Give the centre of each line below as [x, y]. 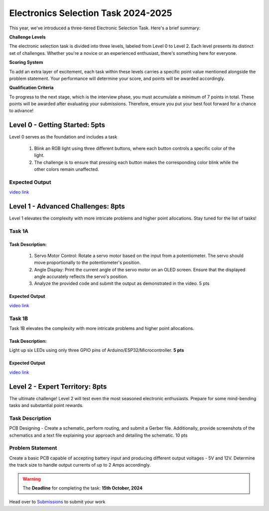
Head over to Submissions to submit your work [57, 502]
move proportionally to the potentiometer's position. [87, 262]
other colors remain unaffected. [67, 169]
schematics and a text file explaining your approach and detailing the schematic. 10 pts [98, 435]
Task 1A [19, 231]
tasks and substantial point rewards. [46, 405]
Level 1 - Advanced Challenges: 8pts [67, 206]
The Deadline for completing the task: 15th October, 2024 [83, 488]
